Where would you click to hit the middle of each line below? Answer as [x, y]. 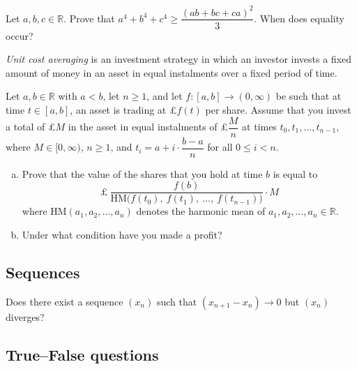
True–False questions [82, 354]
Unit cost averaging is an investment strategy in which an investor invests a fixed [179, 59]
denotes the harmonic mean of [201, 211]
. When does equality [299, 18]
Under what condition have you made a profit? [122, 234]
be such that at [309, 96]
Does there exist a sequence [64, 301]
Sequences [43, 272]
